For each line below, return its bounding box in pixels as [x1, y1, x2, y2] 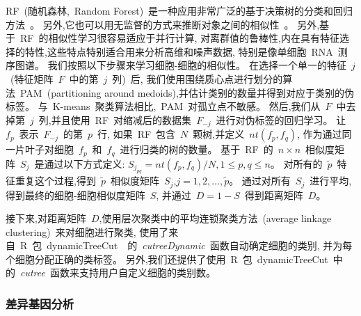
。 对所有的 [270, 156, 323, 171]
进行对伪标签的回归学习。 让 [216, 112, 346, 127]
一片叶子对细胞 [6, 142, 74, 157]
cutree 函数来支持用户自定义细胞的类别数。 [20, 265, 216, 280]
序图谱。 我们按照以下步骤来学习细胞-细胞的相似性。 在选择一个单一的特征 [6, 58, 346, 72]
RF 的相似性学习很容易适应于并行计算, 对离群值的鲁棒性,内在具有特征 [19, 31, 339, 45]
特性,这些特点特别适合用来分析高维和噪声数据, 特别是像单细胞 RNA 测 [24, 44, 348, 58]
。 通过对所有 [229, 173, 291, 188]
